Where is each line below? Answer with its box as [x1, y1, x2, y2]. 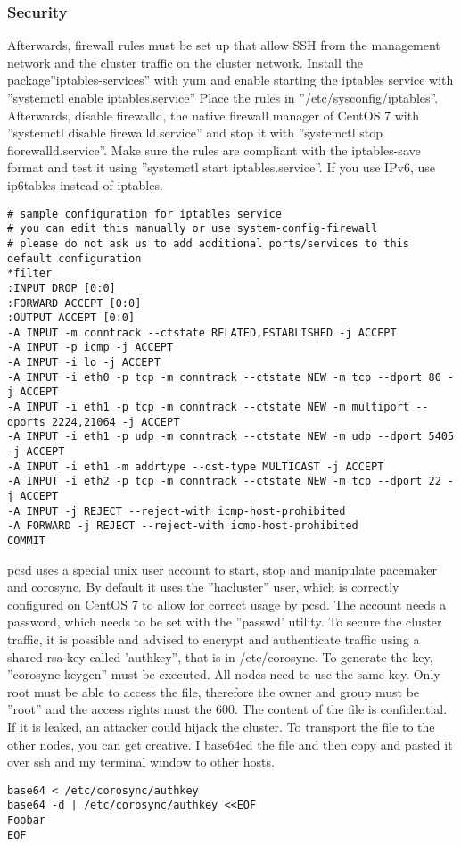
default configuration [7, 252, 142, 265]
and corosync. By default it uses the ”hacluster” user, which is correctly [7, 577, 399, 596]
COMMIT [7, 535, 45, 547]
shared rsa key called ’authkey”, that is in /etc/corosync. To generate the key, [7, 647, 433, 666]
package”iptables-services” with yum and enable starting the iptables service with [7, 70, 454, 89]
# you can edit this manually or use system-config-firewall [7, 222, 378, 236]
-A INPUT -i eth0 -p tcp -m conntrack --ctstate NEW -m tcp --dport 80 [7, 370, 441, 384]
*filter [7, 267, 53, 280]
